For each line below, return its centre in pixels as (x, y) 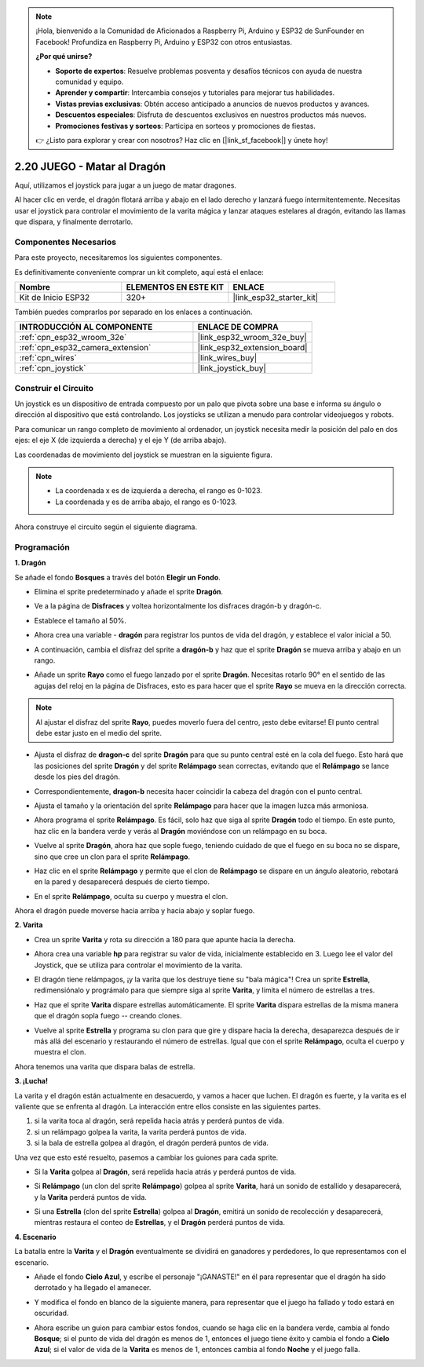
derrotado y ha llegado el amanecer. (93, 1288)
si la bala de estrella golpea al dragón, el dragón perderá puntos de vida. (152, 1143)
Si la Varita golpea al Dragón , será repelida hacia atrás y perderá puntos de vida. (165, 1171)
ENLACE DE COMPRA (238, 327)
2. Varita (29, 925)
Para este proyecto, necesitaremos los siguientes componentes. (119, 258)
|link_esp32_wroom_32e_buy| (252, 338)
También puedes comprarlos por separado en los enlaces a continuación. (133, 312)
